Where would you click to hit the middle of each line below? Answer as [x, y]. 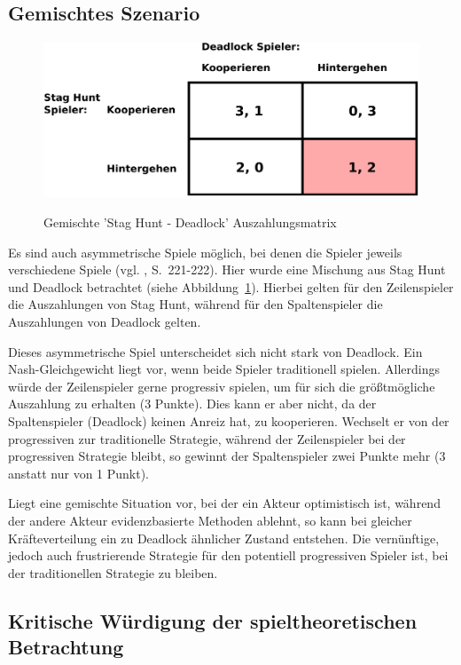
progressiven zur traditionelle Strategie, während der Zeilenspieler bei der [207, 438]
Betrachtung [66, 647]
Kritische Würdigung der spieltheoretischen [213, 620]
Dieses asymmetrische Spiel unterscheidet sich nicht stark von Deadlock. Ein [215, 351]
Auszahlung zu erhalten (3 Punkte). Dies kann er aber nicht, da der [192, 404]
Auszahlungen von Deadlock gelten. [105, 321]
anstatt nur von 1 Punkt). [79, 473]
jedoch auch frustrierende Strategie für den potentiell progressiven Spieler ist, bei [228, 555]
